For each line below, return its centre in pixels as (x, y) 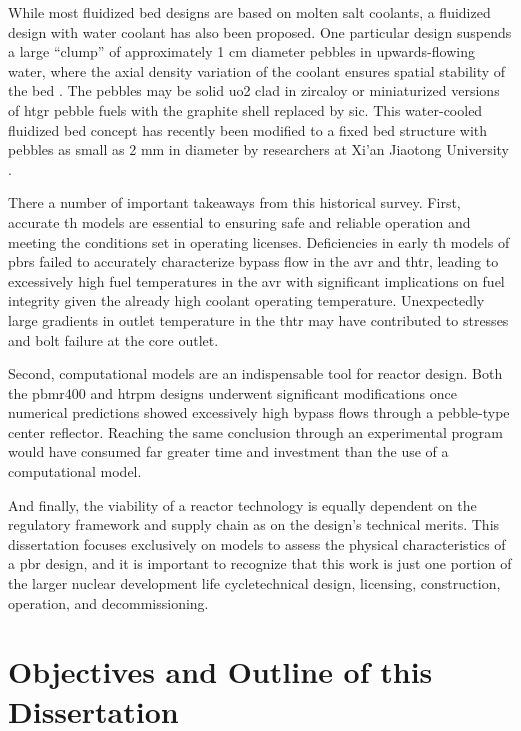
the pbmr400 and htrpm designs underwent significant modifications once (232, 392)
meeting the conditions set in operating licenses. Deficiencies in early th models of (259, 241)
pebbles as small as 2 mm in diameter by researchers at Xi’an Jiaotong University (258, 149)
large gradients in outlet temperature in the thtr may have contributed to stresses (258, 319)
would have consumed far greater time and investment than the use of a (228, 451)
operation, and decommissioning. (108, 602)
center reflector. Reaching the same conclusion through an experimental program (255, 431)
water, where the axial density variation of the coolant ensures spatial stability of (257, 70)
